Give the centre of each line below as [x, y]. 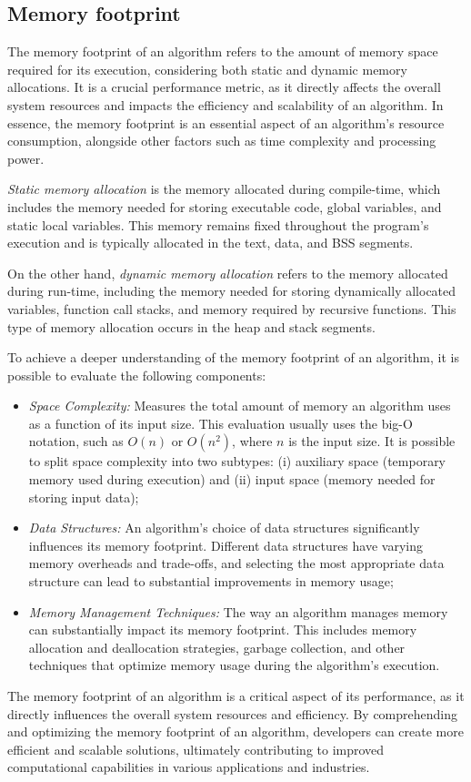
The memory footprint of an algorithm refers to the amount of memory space [223, 51]
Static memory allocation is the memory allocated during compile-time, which [224, 189]
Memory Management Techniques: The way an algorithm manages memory [238, 611]
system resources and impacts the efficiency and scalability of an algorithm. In [225, 104]
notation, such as [76, 441]
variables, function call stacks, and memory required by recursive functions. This [232, 308]
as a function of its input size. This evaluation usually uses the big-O [220, 423]
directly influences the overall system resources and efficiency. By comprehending [233, 713]
